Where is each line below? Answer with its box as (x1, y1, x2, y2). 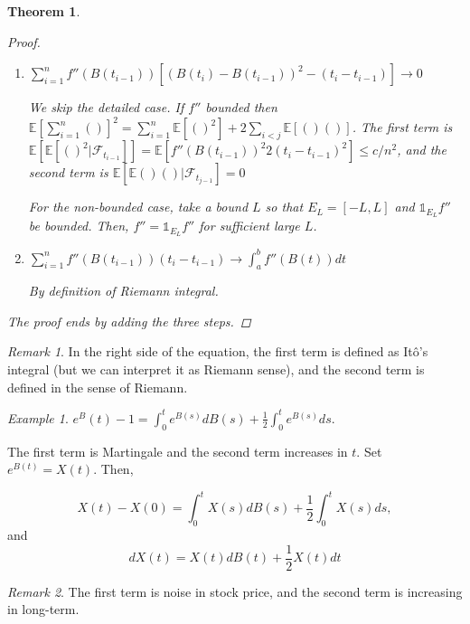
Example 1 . (7, 408, 69, 427)
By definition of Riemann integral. (28, 281, 219, 300)
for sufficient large (199, 216, 300, 235)
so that (265, 197, 304, 216)
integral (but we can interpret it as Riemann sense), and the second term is (7, 360, 425, 379)
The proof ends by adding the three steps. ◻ (7, 311, 251, 330)
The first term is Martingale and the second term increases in (7, 441, 348, 460)
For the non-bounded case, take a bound (28, 197, 249, 216)
